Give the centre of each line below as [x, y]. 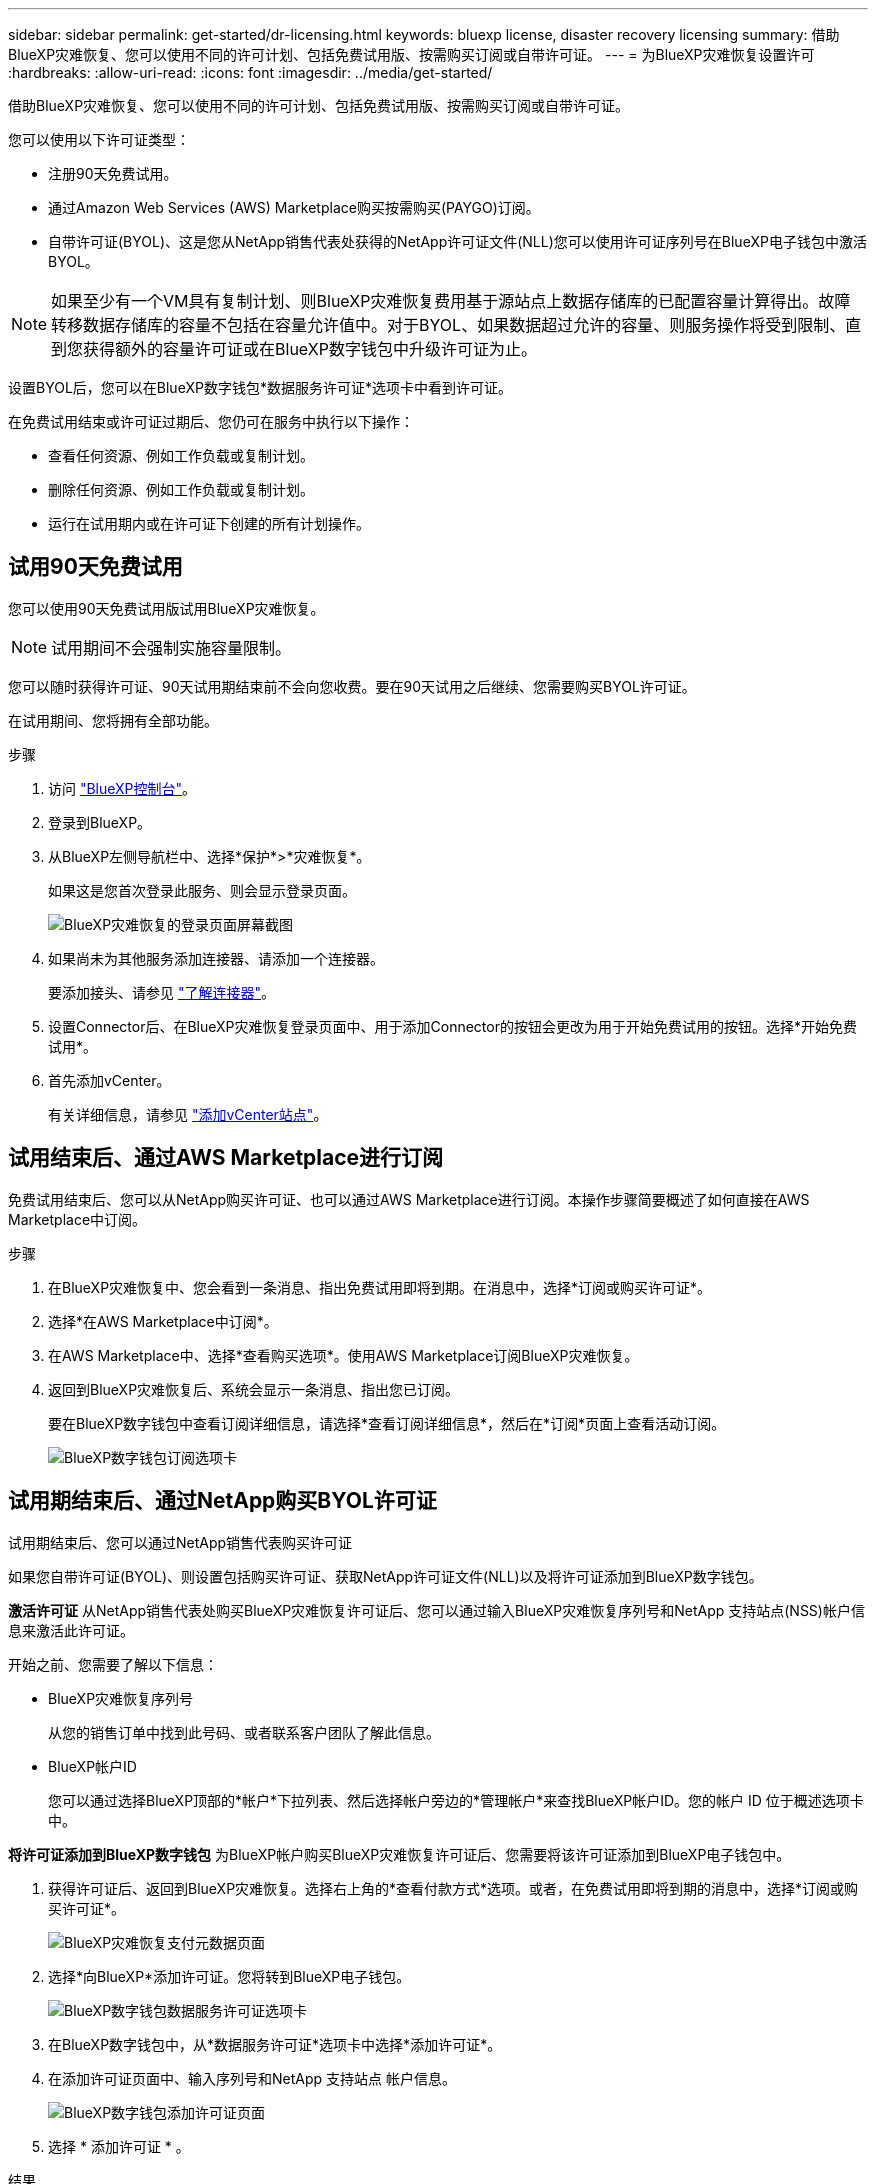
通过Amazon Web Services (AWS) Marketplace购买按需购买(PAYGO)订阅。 [294, 207]
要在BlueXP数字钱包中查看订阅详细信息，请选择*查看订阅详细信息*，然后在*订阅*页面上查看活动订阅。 [387, 1423]
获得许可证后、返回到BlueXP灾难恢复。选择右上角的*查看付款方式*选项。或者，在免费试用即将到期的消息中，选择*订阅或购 [453, 1888]
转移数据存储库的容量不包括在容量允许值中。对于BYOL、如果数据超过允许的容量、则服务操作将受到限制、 [448, 325]
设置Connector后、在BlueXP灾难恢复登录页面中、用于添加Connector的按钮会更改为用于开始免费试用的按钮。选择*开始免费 [452, 1026]
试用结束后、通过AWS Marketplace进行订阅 [226, 1158]
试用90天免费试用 [95, 567]
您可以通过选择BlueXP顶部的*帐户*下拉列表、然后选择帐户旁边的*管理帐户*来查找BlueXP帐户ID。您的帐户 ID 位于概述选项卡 [456, 1800]
